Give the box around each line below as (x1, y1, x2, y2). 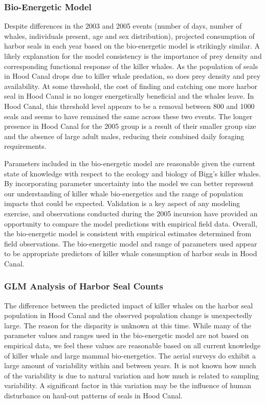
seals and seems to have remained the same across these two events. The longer (4, 110, 253, 121)
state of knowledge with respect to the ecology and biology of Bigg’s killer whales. (4, 168, 261, 178)
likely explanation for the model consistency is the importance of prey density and (4, 51, 262, 61)
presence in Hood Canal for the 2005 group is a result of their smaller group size (4, 121, 256, 131)
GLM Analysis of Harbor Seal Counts (4, 280, 163, 293)
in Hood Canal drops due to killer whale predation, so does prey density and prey (4, 71, 261, 81)
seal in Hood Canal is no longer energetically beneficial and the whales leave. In (4, 91, 254, 101)
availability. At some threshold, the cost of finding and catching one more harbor (4, 80, 258, 91)
